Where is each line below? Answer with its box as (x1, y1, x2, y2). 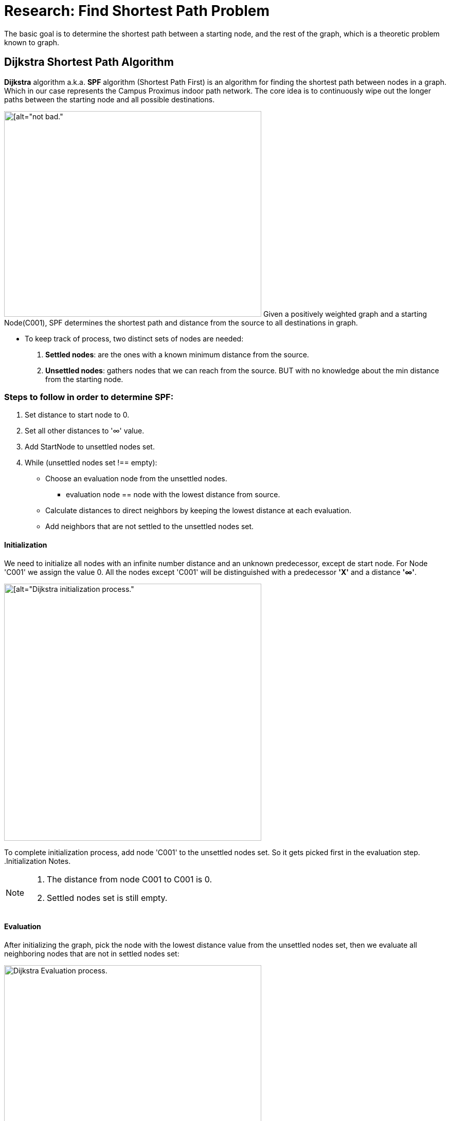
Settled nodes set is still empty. (47, 892, 168, 903)
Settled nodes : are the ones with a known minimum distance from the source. (45, 350, 309, 359)
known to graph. (4, 38, 60, 47)
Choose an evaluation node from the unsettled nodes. (45, 474, 227, 483)
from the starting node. (45, 374, 123, 384)
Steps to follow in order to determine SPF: (4, 391, 174, 402)
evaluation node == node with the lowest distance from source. (66, 490, 280, 499)
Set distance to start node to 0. (25, 410, 130, 420)
